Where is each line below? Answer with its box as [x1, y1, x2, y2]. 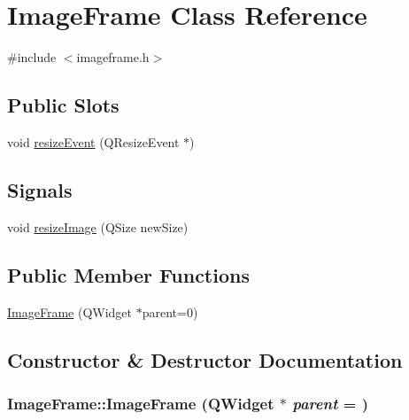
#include [7, 48, 57, 66]
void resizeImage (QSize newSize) [7, 217, 189, 236]
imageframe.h [76, 48, 150, 66]
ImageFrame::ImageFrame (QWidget [7, 392, 274, 414]
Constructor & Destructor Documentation [7, 346, 403, 373]
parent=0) [142, 302, 198, 321]
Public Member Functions [7, 261, 250, 288]
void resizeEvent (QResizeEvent [7, 132, 180, 151]
